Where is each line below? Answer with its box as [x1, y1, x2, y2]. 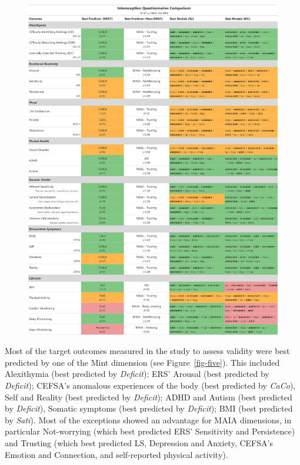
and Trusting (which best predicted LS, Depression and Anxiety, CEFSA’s [5, 437, 273, 449]
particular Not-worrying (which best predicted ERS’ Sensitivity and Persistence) [5, 425, 295, 437]
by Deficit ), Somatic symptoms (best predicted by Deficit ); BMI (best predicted [5, 402, 293, 415]
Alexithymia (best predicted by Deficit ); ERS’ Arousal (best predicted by [5, 368, 269, 380]
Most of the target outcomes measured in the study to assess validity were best [5, 345, 290, 357]
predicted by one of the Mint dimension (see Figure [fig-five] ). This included [5, 356, 280, 368]
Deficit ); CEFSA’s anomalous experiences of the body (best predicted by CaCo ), [5, 379, 296, 392]
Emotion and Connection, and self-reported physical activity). [5, 448, 228, 460]
